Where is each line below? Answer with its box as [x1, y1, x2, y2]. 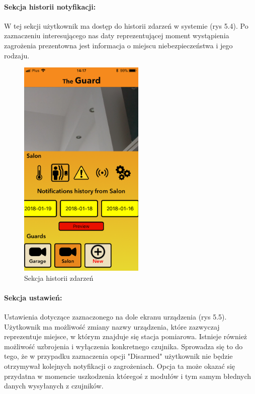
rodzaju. [4, 50, 30, 60]
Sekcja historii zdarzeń [24, 272, 94, 283]
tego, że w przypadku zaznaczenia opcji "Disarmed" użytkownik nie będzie [4, 351, 233, 361]
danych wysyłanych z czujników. [4, 380, 104, 391]
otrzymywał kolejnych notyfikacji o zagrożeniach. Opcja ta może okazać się [4, 360, 235, 371]
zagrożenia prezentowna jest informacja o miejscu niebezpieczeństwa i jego [4, 40, 233, 50]
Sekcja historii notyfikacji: [4, 1, 96, 12]
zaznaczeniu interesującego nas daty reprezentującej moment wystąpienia [4, 30, 229, 41]
